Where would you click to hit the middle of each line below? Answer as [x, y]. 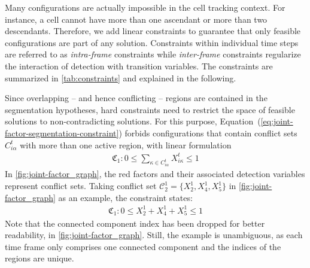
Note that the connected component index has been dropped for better [135, 223]
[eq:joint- [277, 121]
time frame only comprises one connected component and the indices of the [143, 246]
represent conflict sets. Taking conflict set [81, 186]
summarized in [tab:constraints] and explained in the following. [121, 77]
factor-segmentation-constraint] [62, 133]
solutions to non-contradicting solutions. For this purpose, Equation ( [133, 121]
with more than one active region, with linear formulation [126, 144]
